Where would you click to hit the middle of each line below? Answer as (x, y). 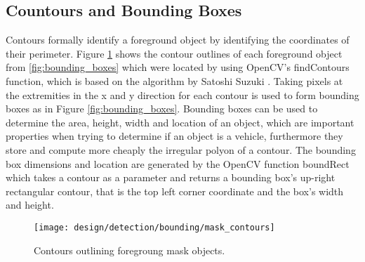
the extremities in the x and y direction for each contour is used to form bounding (182, 94)
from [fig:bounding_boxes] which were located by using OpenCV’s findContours (178, 67)
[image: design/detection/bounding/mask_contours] (154, 227)
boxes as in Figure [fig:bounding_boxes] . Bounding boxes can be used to (162, 109)
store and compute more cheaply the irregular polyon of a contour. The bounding (181, 149)
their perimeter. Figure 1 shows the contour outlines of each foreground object (174, 53)
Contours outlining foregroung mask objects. (130, 250)
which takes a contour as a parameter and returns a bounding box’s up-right (171, 177)
